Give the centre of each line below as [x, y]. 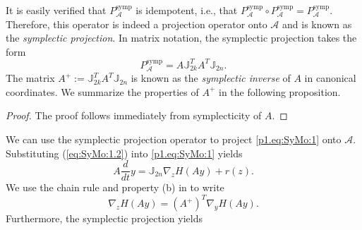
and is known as [317, 24]
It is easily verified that [56, 10]
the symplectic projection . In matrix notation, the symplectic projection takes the [181, 38]
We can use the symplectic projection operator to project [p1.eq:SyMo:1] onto [174, 139]
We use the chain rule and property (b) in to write [115, 187]
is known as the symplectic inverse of [211, 78]
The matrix [30, 78]
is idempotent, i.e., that [187, 10]
